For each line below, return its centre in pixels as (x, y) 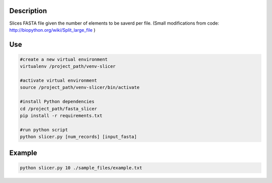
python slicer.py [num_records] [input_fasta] (78, 137)
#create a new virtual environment (64, 59)
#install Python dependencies (57, 102)
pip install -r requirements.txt (61, 116)
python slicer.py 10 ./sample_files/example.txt (81, 168)
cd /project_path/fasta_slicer (59, 109)
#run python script (44, 130)
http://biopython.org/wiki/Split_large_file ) (52, 30)
